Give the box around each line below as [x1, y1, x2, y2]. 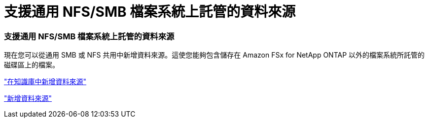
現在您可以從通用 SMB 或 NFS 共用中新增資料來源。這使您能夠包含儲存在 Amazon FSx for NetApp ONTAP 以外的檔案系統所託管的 [4, 51, 425, 60]
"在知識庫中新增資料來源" [4, 77, 87, 86]
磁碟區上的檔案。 [4, 61, 59, 69]
